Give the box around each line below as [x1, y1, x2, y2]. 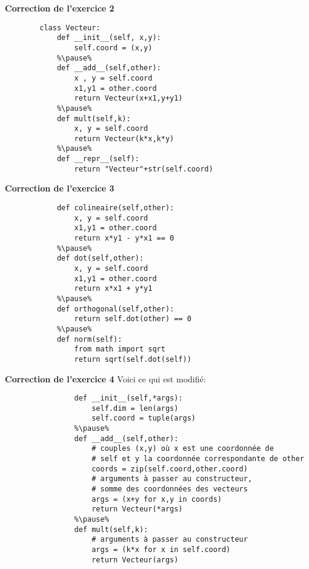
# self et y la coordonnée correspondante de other [91, 454, 304, 464]
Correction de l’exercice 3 [5, 182, 115, 195]
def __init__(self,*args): [74, 394, 183, 403]
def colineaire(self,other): [56, 204, 174, 213]
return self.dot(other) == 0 [74, 314, 191, 324]
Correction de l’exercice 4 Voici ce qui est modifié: [5, 372, 206, 385]
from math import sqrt [74, 345, 165, 354]
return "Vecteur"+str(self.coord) [74, 164, 213, 173]
